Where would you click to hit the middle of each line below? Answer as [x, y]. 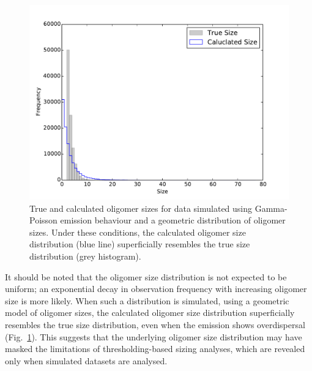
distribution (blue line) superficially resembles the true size [140, 244]
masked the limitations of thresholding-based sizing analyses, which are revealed [155, 349]
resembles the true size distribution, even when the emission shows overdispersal [155, 324]
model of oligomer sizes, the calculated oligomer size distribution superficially [150, 313]
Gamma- [271, 208]
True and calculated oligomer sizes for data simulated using [141, 208]
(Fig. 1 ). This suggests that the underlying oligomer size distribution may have [154, 336]
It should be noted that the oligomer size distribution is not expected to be [146, 276]
